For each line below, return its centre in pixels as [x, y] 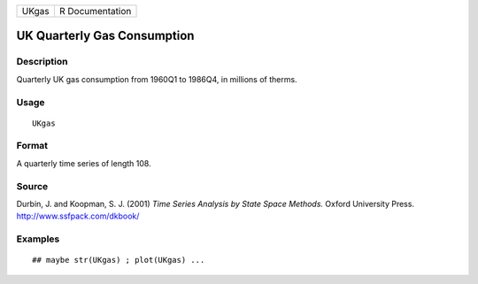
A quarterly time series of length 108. [84, 163]
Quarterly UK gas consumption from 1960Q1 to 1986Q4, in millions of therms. [157, 79]
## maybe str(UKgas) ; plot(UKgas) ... [119, 260]
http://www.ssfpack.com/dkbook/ [78, 216]
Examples [38, 239]
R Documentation [95, 11]
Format [32, 146]
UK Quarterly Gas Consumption [105, 36]
